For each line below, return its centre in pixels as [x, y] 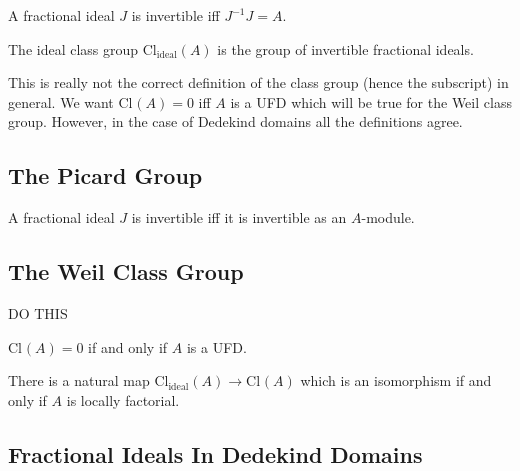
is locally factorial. [123, 399]
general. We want [61, 101]
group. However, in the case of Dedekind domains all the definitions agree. [235, 121]
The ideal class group [73, 48]
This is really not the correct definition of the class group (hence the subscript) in [258, 82]
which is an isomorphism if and [396, 380]
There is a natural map [79, 380]
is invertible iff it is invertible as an [239, 217]
